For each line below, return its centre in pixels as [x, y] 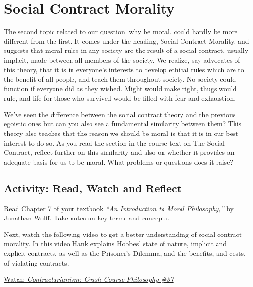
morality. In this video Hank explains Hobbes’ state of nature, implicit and [116, 244]
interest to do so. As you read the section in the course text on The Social [114, 143]
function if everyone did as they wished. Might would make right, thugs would [120, 88]
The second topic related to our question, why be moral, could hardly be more [121, 31]
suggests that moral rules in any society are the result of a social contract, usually [126, 50]
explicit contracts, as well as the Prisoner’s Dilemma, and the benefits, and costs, [125, 253]
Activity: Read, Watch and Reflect [93, 188]
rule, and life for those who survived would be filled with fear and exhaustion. [120, 98]
